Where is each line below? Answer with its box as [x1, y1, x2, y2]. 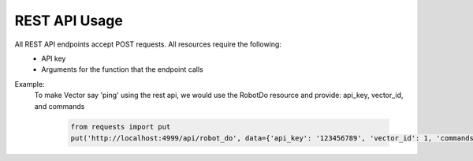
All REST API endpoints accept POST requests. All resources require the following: [14, 39, 281, 49]
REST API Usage [14, 12, 124, 29]
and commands [34, 101, 85, 110]
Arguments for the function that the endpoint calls [41, 65, 204, 74]
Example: [14, 79, 45, 88]
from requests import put [70, 122, 171, 132]
